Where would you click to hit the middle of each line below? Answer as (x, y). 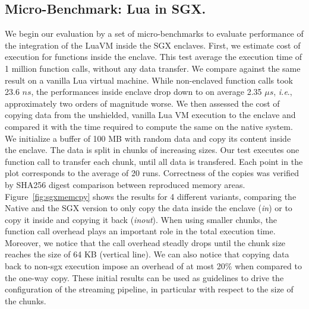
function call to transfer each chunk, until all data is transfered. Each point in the (154, 161)
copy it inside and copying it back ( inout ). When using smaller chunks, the (141, 219)
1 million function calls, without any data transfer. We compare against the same (153, 68)
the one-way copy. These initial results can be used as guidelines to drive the (144, 277)
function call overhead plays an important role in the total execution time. (140, 231)
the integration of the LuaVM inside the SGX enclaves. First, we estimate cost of (153, 45)
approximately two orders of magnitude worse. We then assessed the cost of (142, 103)
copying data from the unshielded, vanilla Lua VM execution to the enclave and (150, 115)
